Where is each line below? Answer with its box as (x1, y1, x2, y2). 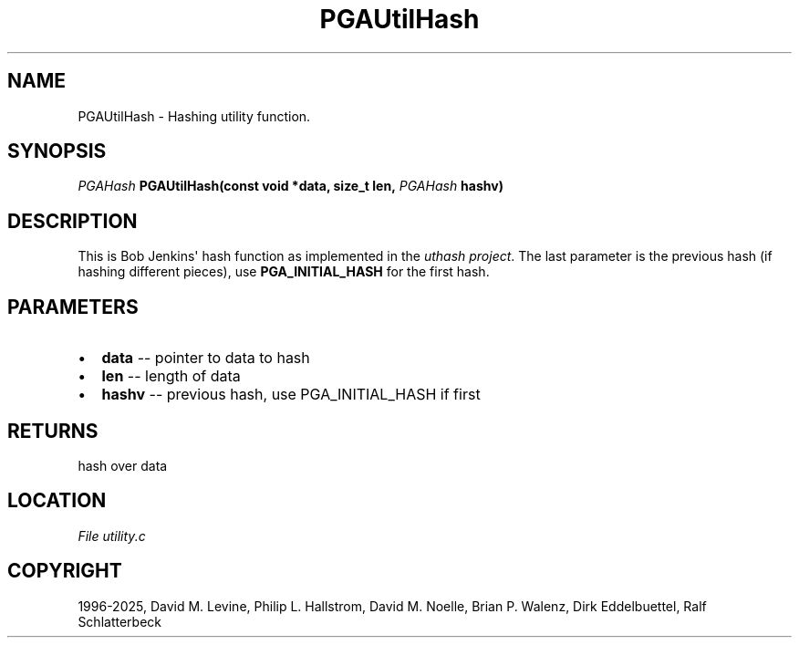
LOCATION (7, 489, 107, 513)
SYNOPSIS (7, 140, 107, 163)
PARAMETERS (7, 295, 139, 318)
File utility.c (78, 527, 146, 544)
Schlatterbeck (78, 613, 161, 629)
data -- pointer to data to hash (101, 349, 310, 368)
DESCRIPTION (7, 209, 138, 233)
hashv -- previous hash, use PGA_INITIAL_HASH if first (101, 385, 481, 404)
